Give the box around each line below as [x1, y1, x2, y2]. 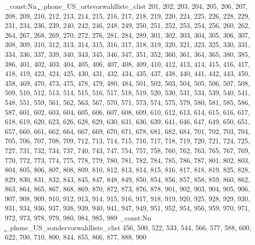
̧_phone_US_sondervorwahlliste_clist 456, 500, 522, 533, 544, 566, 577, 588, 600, [5, 222, 252, 232]
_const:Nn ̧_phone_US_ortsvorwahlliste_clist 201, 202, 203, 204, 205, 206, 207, [5, 1, 248, 11]
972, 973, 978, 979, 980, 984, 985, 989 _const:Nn [5, 213, 152, 223]
